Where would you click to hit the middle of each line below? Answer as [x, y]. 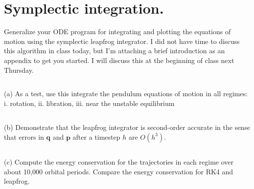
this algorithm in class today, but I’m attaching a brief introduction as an [115, 51]
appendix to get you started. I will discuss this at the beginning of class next [119, 60]
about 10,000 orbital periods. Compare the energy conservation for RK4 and [119, 171]
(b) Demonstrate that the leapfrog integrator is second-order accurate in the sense [127, 127]
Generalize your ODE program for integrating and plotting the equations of [117, 31]
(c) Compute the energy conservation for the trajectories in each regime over [119, 162]
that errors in [24, 136]
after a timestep [96, 136]
